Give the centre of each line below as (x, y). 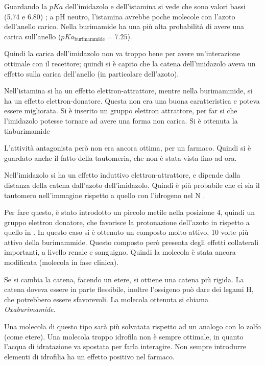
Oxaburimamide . (30, 309)
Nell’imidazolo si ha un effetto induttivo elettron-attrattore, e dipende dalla (122, 175)
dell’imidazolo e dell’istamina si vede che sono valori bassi (155, 6)
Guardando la (26, 6)
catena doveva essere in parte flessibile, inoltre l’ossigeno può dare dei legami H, (129, 289)
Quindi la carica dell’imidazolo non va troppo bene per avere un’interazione (122, 53)
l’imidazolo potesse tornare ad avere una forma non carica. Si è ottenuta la (121, 120)
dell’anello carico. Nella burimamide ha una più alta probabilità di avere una (124, 26)
